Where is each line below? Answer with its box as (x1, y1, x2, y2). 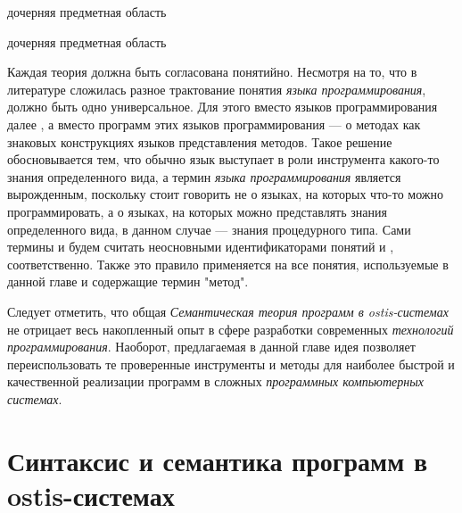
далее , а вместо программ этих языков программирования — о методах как (7, 114, 421, 133)
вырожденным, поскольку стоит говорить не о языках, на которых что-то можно (7, 185, 444, 203)
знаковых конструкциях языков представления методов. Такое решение (7, 132, 392, 151)
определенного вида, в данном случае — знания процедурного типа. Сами (7, 219, 411, 238)
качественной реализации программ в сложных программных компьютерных (7, 372, 424, 391)
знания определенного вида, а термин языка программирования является (7, 167, 401, 186)
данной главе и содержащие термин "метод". (7, 272, 249, 291)
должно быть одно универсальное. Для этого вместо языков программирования (7, 97, 438, 116)
